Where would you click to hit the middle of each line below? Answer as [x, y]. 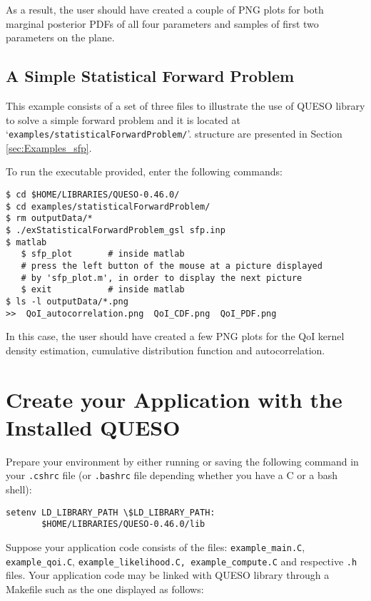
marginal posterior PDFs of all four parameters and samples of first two [162, 23]
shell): [19, 489]
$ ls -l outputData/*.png [67, 301]
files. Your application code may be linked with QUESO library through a [168, 575]
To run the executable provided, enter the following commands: [144, 171]
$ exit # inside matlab [103, 290]
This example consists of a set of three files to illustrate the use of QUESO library [185, 105]
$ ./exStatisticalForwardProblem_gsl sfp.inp [116, 230]
